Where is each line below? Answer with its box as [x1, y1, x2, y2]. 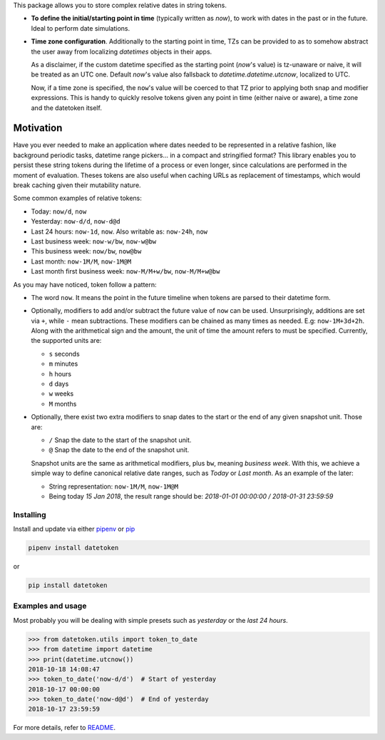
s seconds [48, 349, 80, 358]
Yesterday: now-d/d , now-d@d [31, 217, 120, 226]
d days [48, 379, 69, 389]
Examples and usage [13, 601, 87, 611]
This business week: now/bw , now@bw [31, 247, 142, 256]
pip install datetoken [28, 581, 108, 589]
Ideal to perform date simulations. [31, 24, 130, 32]
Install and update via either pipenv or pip [13, 525, 135, 534]
